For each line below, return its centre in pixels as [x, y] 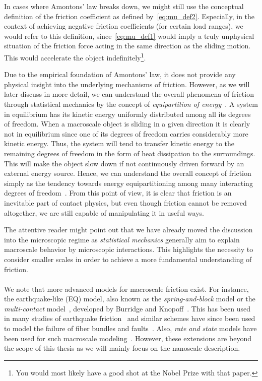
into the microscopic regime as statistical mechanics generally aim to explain [122, 239]
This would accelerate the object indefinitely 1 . [75, 56]
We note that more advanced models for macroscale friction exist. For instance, [126, 289]
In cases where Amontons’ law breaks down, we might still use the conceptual [124, 6]
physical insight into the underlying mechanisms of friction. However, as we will [127, 84]
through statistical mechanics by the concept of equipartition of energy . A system [131, 104]
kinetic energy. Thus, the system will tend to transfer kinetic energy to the [119, 143]
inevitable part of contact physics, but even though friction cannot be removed [125, 202]
